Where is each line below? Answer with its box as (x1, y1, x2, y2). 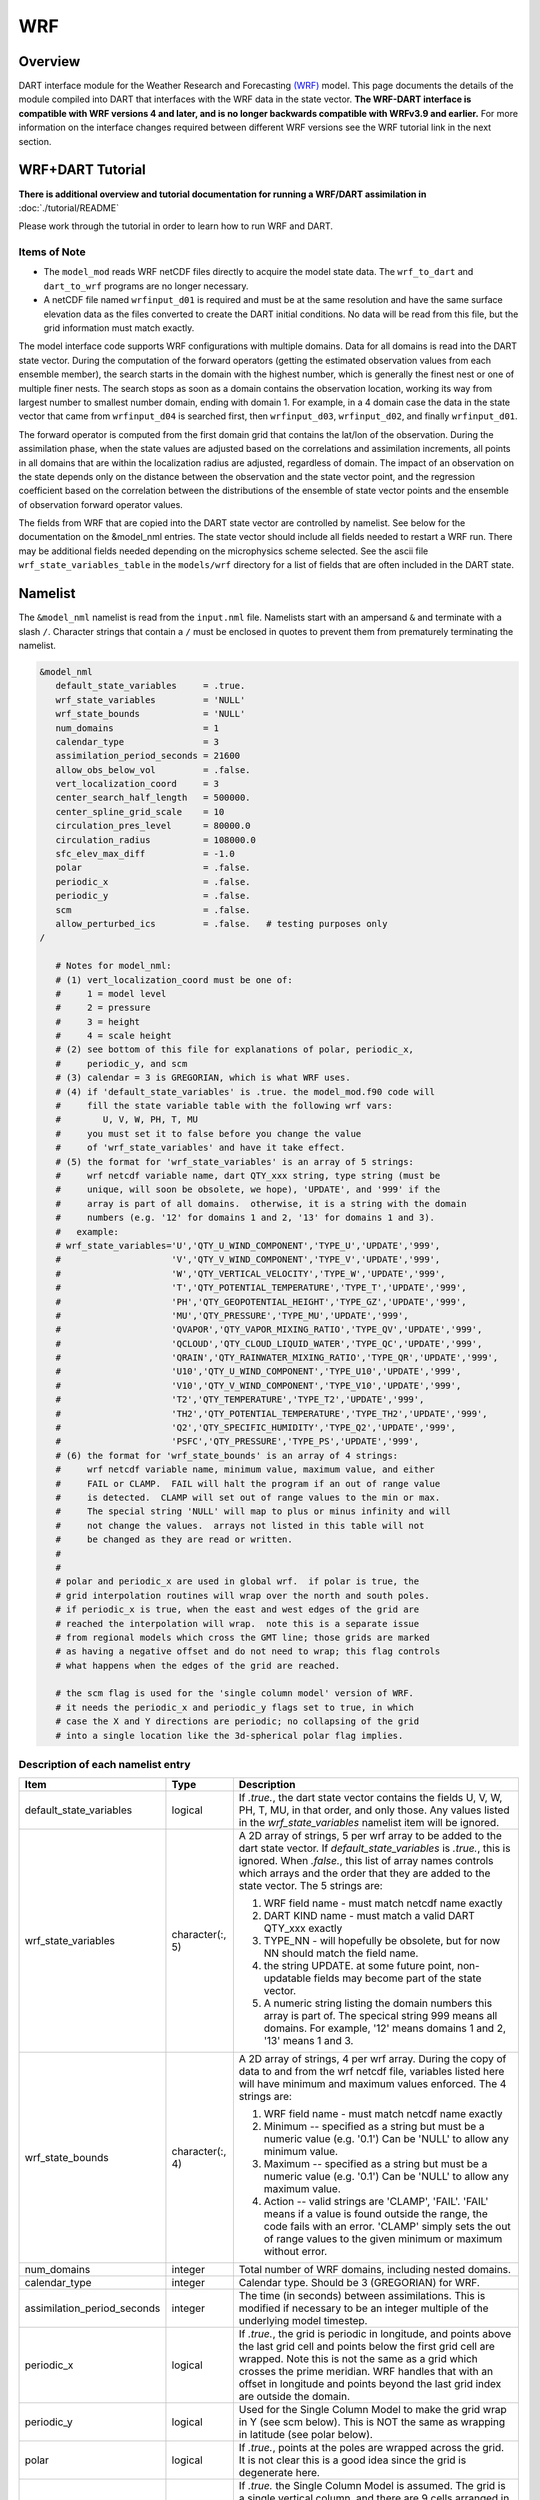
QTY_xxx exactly (263, 1921, 343, 1935)
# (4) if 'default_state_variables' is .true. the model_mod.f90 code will (55, 1086, 435, 1097)
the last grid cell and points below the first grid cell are (238, 2340, 495, 2354)
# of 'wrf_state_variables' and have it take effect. (55, 1142, 346, 1154)
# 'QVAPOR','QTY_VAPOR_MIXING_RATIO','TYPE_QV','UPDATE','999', (55, 1324, 483, 1335)
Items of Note (18, 245, 86, 259)
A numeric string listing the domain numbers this (263, 1996, 493, 2010)
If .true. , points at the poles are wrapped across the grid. (238, 2441, 505, 2455)
